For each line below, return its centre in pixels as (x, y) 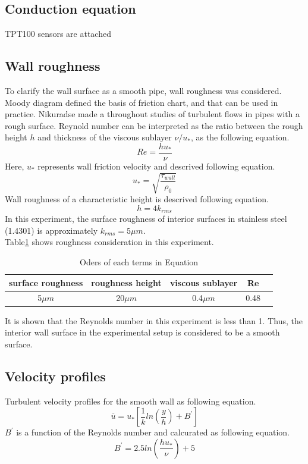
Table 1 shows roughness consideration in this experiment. (109, 242)
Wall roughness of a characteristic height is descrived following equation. (137, 199)
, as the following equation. (240, 137)
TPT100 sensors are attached (58, 34)
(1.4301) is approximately (51, 230)
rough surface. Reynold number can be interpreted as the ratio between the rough (154, 125)
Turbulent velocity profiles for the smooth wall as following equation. (131, 401)
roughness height (126, 282)
